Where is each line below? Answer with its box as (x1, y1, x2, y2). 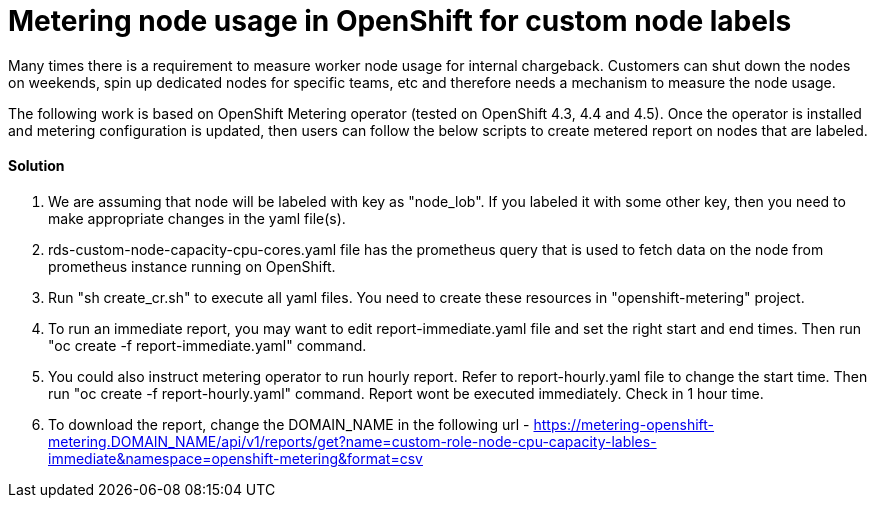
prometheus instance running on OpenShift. (48, 257, 336, 275)
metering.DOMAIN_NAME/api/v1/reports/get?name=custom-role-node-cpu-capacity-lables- (48, 432, 657, 450)
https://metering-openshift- (533, 415, 715, 433)
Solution (8, 157, 65, 175)
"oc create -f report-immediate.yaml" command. (48, 336, 367, 354)
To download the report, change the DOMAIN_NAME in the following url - (48, 415, 530, 433)
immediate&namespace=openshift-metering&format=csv (48, 449, 423, 467)
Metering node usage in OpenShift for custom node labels (8, 4, 792, 38)
